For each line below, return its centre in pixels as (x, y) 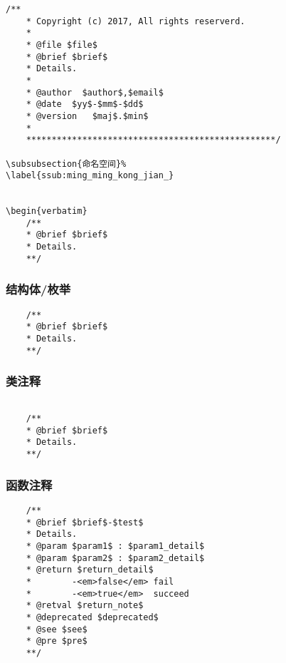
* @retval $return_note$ (85, 606)
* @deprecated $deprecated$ (92, 617)
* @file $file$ (62, 45)
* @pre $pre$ (57, 641)
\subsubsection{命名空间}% (66, 164)
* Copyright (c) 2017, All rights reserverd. (136, 21)
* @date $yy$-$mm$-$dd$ (85, 104)
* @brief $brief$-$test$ (85, 522)
